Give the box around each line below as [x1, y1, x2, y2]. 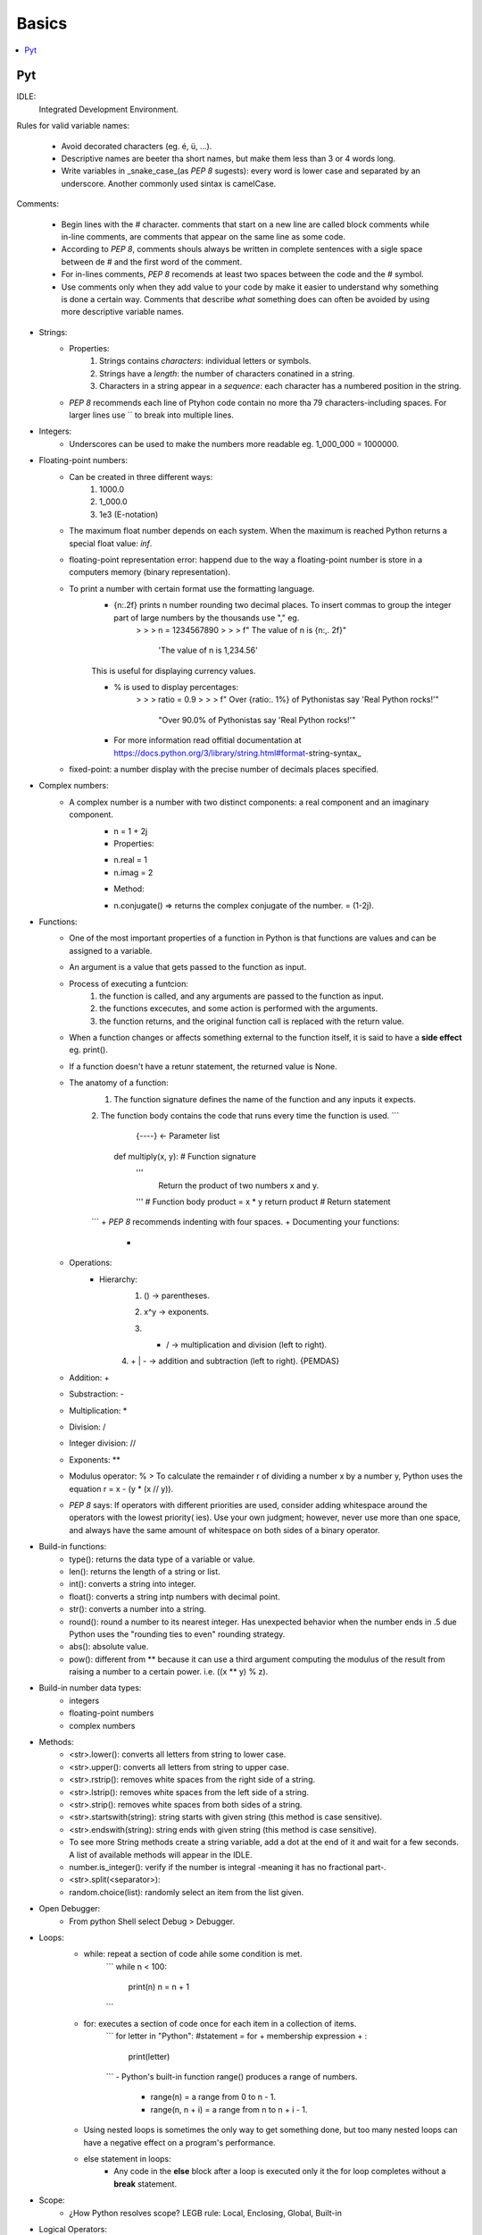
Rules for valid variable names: [16, 121, 129, 131]
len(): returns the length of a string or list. [69, 1565, 220, 1577]
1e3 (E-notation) [99, 509, 159, 519]
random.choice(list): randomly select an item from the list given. [69, 1886, 304, 1897]
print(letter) [128, 2051, 170, 2062]
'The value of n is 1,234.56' [158, 645, 258, 656]
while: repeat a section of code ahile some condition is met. [83, 1949, 303, 1960]
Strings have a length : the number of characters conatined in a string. [99, 367, 355, 379]
